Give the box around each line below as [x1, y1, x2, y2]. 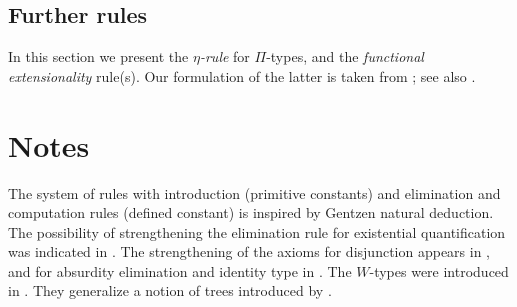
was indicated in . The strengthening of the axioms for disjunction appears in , [8, 241, 491, 262]
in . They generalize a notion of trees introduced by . [8, 280, 332, 301]
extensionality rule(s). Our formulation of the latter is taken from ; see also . [8, 65, 476, 86]
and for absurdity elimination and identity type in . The [8, 260, 352, 281]
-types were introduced [369, 260, 509, 281]
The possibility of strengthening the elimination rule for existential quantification [8, 221, 506, 242]
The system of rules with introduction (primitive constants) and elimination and [8, 182, 501, 203]
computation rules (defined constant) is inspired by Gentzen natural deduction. [8, 202, 494, 223]
